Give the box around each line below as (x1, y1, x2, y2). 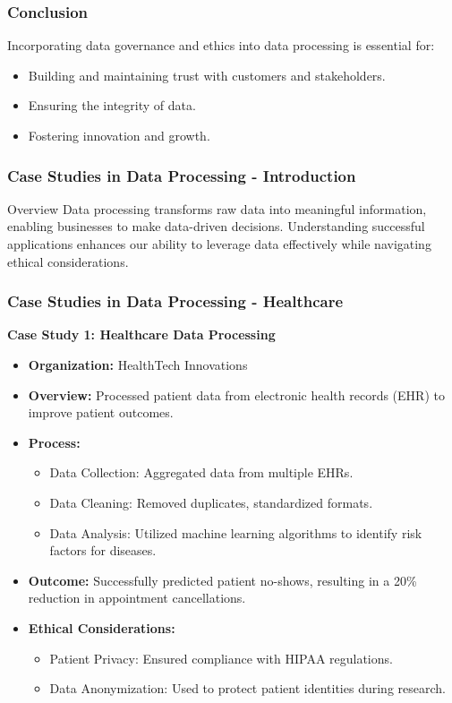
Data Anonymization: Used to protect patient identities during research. (49, 679, 446, 698)
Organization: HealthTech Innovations (28, 356, 248, 373)
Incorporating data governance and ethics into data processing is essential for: (7, 36, 435, 55)
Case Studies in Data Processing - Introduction (7, 164, 356, 186)
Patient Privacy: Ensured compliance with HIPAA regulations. (49, 648, 393, 667)
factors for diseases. (49, 541, 157, 560)
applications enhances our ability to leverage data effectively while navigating (7, 235, 431, 253)
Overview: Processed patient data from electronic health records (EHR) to (28, 385, 445, 404)
